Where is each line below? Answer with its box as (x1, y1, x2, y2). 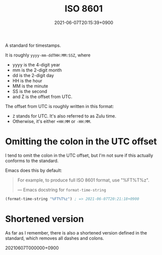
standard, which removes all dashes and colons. (5, 235, 104, 241)
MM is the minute (12, 83, 48, 89)
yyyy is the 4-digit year (12, 61, 60, 67)
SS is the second (12, 88, 47, 94)
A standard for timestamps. (5, 42, 61, 48)
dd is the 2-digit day (12, 72, 54, 78)
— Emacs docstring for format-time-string (17, 186, 106, 192)
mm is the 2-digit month (12, 67, 62, 73)
